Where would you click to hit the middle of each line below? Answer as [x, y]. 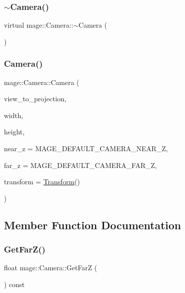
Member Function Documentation [93, 225]
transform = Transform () [42, 182]
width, [14, 115]
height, [14, 132]
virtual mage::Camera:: [39, 25]
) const [15, 284]
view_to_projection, [35, 99]
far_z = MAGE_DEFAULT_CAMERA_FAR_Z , [80, 165]
